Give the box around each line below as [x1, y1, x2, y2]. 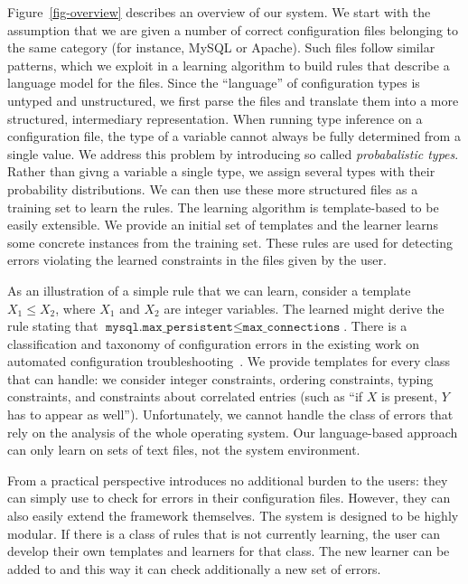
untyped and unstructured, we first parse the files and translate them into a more [7, 90, 459, 109]
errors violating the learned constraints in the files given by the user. [7, 250, 387, 269]
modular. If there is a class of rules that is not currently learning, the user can [7, 523, 441, 542]
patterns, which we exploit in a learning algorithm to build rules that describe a [7, 55, 450, 74]
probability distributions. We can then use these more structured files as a [7, 179, 418, 198]
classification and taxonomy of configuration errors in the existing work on [7, 334, 419, 353]
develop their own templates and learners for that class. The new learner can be [7, 542, 450, 560]
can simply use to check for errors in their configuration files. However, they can [7, 488, 451, 507]
